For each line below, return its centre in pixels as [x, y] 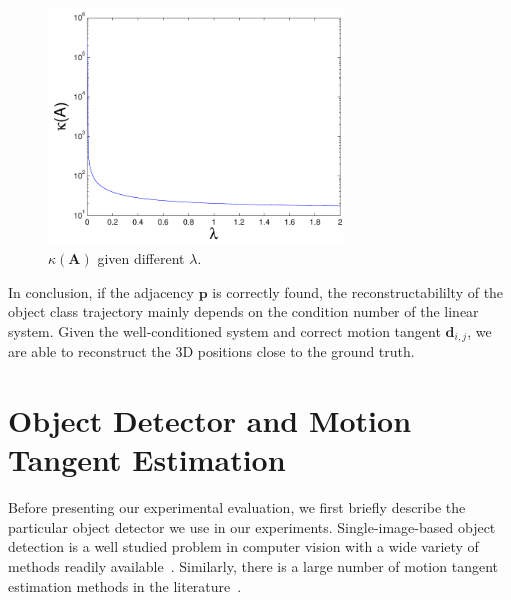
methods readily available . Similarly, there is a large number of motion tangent [253, 565]
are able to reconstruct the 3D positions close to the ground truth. [211, 351]
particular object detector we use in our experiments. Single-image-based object [252, 526]
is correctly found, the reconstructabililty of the [358, 291]
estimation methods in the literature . [125, 585]
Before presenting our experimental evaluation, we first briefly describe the [237, 507]
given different [141, 257]
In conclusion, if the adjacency [101, 291]
